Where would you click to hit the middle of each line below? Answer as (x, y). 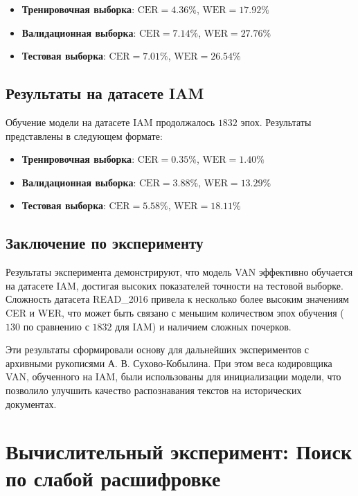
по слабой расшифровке (113, 478)
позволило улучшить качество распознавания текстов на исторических (154, 390)
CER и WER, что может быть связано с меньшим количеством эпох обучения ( (175, 312)
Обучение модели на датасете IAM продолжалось (110, 122)
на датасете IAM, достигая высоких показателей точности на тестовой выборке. (174, 285)
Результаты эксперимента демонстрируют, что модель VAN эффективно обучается (179, 272)
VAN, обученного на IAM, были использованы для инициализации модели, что (173, 377)
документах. (31, 404)
